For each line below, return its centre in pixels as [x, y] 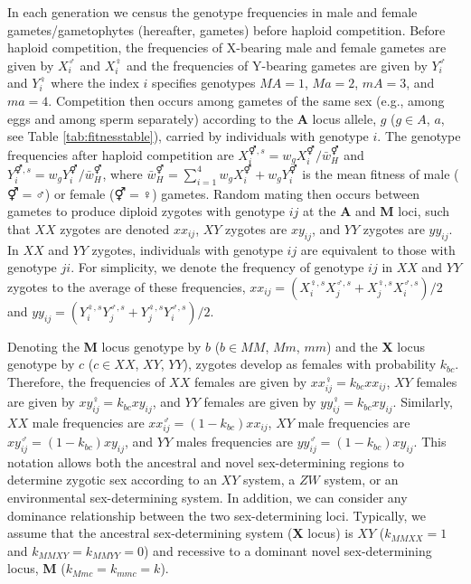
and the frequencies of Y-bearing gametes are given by [277, 65]
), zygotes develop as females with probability [310, 364]
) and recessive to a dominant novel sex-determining [288, 550]
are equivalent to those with [378, 249]
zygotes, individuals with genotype [187, 249]
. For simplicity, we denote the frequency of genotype [217, 267]
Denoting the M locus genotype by [104, 346]
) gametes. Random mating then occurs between [286, 193]
